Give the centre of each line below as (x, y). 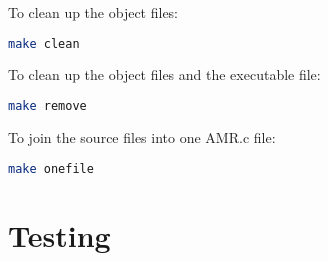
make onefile (51, 168)
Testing (59, 234)
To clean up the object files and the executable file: (164, 74)
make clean (44, 43)
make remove (47, 106)
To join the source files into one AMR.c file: (142, 136)
